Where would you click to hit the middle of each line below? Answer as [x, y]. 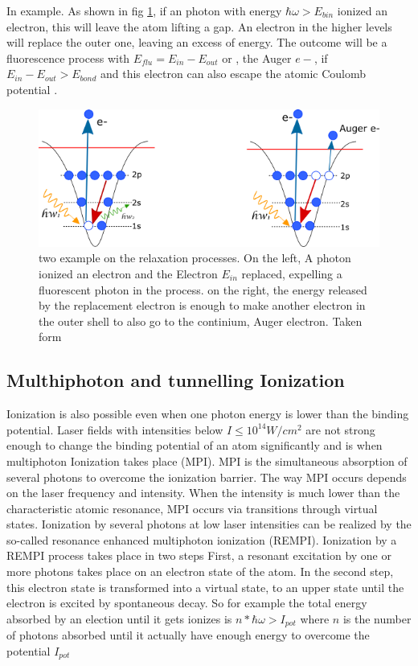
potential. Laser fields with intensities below [115, 429]
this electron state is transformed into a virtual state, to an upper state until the [205, 587]
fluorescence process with [68, 58]
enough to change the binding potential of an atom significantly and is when [195, 445]
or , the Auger [257, 58]
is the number [377, 618]
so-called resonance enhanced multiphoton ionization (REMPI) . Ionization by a [202, 539]
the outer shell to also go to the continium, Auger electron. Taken [201, 321]
